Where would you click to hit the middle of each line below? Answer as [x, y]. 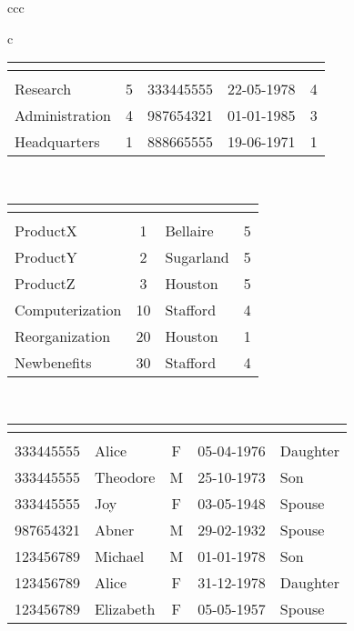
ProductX [46, 230]
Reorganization [63, 336]
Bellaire [189, 230]
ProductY [46, 256]
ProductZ [45, 283]
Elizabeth [125, 609]
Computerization [68, 309]
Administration [63, 115]
